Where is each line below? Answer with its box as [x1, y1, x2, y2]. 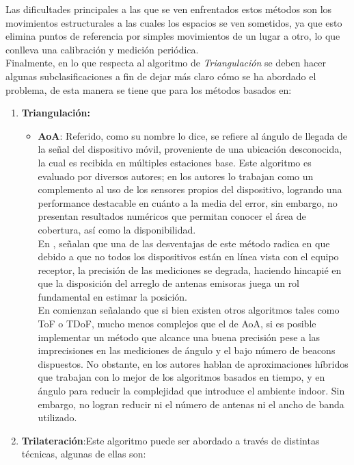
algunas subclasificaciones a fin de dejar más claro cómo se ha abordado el [5, 68, 316, 83]
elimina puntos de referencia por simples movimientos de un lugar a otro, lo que [5, 29, 340, 43]
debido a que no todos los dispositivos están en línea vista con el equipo [38, 249, 339, 264]
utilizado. [38, 410, 77, 425]
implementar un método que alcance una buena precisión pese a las [38, 329, 321, 344]
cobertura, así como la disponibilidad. [38, 222, 196, 236]
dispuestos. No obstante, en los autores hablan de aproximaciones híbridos [38, 356, 349, 370]
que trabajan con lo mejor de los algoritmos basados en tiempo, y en [38, 370, 325, 384]
